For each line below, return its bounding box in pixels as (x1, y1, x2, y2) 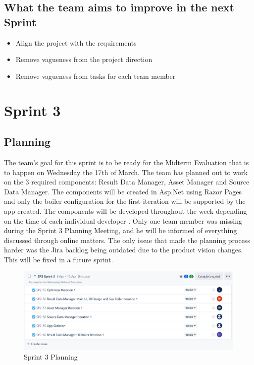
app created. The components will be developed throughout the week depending (4, 205, 247, 216)
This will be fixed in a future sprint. (4, 254, 113, 264)
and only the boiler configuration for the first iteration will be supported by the (4, 196, 246, 206)
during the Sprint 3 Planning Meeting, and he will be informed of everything (4, 225, 237, 236)
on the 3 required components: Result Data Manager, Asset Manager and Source (4, 177, 250, 187)
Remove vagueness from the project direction (15, 54, 152, 64)
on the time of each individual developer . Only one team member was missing (4, 215, 242, 226)
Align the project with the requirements (15, 37, 137, 48)
